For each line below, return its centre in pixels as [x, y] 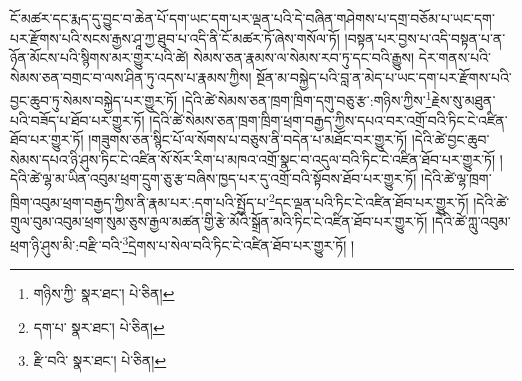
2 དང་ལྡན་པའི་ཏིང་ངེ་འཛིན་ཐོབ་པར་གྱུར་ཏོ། [368, 200]
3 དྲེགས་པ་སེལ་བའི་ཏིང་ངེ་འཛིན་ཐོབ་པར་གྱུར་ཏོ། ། [238, 243]
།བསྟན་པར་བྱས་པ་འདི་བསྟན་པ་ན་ [425, 37]
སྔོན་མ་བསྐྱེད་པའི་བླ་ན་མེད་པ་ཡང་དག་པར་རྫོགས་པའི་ [384, 76]
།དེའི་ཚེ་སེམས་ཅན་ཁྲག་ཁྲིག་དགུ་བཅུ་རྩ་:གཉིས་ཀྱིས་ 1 [306, 99]
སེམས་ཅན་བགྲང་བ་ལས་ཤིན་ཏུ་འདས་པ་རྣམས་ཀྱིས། [131, 76]
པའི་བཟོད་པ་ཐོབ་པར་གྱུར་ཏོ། [77, 119]
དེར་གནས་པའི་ [454, 57]
